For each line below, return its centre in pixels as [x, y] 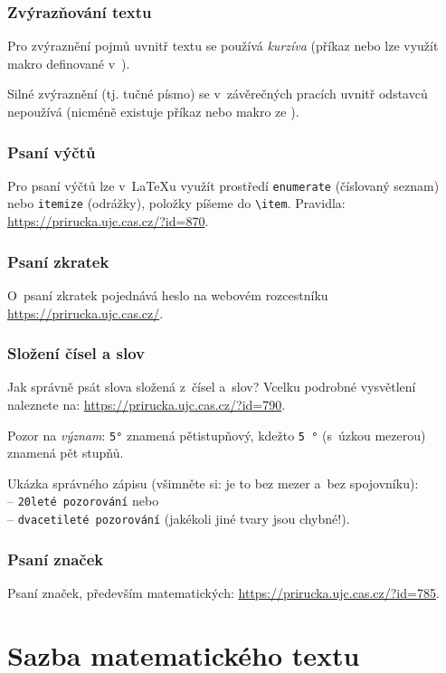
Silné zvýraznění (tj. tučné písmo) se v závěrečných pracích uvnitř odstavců [218, 94]
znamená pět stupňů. [66, 453]
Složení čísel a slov [76, 353]
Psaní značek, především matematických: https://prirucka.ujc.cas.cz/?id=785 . [223, 592]
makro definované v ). [69, 63]
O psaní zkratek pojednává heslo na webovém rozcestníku [168, 294]
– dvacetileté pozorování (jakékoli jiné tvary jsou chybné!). [179, 519]
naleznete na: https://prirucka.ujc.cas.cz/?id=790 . [147, 404]
